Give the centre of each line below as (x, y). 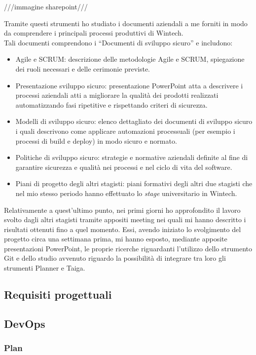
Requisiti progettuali (58, 295)
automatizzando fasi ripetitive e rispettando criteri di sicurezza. (111, 104)
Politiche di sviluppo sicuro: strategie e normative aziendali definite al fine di (132, 157)
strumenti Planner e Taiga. (45, 268)
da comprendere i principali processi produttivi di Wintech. (94, 33)
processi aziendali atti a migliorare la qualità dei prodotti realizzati (117, 95)
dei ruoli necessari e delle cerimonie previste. (83, 68)
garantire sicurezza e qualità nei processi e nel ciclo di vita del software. (124, 167)
